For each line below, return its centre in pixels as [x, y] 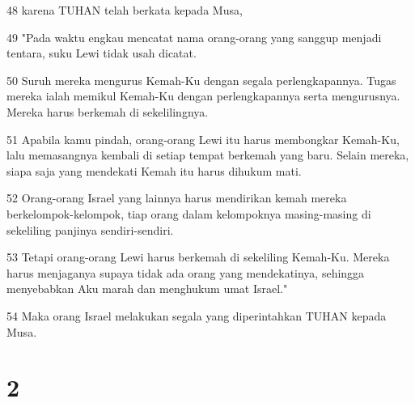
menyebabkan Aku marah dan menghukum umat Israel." [147, 288]
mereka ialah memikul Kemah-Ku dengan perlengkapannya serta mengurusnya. [203, 96]
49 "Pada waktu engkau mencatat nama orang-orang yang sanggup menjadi [194, 37]
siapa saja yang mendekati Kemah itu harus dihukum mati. [154, 170]
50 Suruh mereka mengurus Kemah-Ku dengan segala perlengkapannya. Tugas [201, 80]
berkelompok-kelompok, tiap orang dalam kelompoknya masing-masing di [189, 213]
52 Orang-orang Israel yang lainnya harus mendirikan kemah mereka [177, 198]
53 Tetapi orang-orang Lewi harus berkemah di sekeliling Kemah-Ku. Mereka [198, 257]
